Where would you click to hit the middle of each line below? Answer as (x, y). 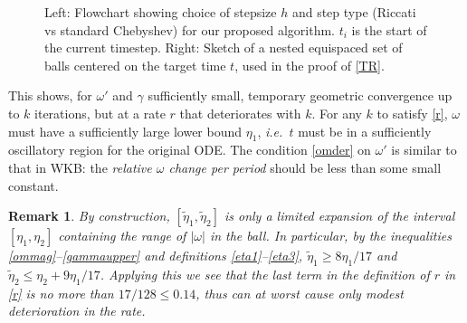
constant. (33, 185)
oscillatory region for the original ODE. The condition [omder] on (190, 150)
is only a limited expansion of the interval (339, 216)
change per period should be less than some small (305, 167)
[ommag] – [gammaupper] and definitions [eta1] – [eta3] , (156, 256)
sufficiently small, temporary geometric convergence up (300, 95)
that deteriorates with (240, 113)
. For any (337, 113)
